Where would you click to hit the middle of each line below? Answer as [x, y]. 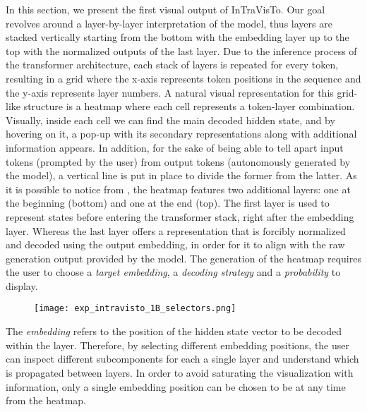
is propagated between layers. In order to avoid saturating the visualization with [180, 372]
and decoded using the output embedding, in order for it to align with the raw [175, 244]
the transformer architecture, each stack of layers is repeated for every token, [172, 65]
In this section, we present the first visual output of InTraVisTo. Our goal [166, 9]
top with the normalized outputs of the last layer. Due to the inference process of [181, 50]
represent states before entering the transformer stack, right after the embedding [180, 216]
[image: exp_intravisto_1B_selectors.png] [135, 309]
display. [22, 285]
